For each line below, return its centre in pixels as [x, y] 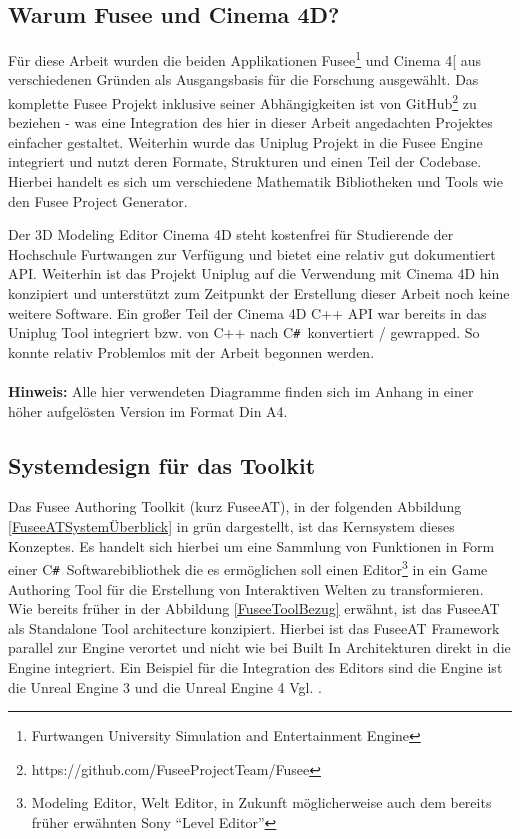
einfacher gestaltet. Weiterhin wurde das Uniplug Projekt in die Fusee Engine [245, 141]
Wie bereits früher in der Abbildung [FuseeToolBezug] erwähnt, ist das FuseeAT [254, 608]
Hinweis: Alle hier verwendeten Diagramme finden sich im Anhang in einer [241, 391]
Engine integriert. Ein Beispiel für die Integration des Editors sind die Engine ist [255, 666]
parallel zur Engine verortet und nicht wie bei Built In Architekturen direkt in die [259, 647]
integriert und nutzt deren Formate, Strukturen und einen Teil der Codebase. [245, 161]
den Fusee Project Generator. [98, 200]
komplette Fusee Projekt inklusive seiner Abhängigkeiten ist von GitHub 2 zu [242, 101]
